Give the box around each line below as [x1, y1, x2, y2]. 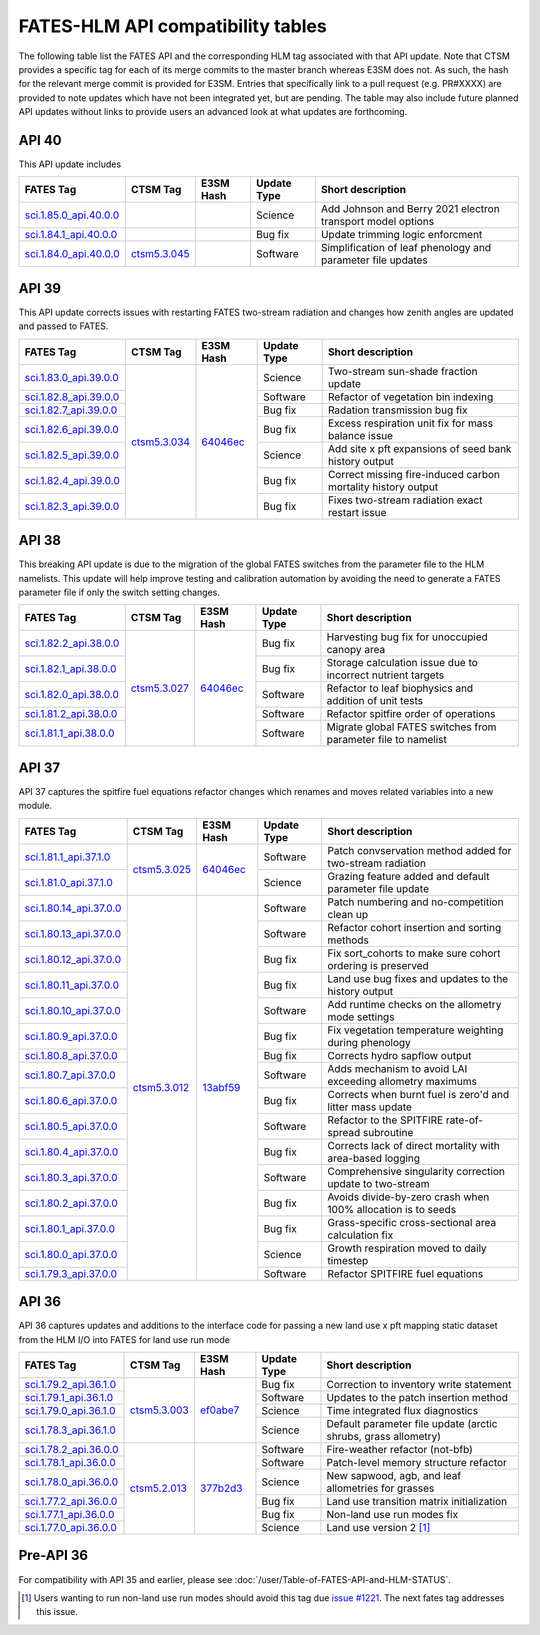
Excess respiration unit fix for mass [327, 416, 494, 430]
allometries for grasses [326, 1481, 435, 1495]
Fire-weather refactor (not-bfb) [326, 1442, 474, 1456]
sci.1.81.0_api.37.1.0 [24, 875, 114, 889]
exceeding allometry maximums [327, 1074, 477, 1088]
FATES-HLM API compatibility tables [18, 15, 327, 37]
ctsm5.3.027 [130, 681, 189, 695]
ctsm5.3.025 [132, 863, 192, 877]
